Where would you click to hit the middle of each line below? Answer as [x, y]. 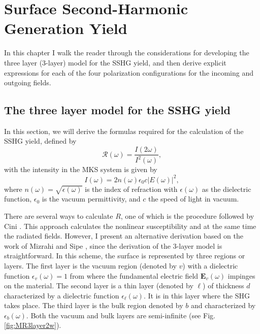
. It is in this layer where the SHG [197, 295]
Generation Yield [66, 28]
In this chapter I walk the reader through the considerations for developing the [127, 53]
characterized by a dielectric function [62, 295]
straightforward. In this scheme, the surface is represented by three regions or [125, 256]
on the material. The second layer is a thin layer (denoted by [99, 286]
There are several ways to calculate [59, 215]
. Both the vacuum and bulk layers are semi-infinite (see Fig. [121, 315]
